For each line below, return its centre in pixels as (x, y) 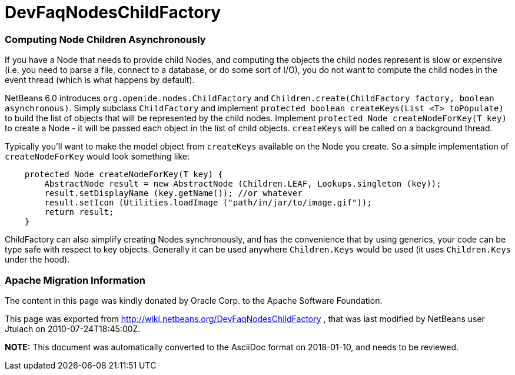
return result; (79, 212)
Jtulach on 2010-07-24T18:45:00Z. (73, 328)
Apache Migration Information (75, 280)
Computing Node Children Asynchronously (105, 39)
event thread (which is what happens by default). (100, 80)
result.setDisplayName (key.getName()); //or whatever (173, 193)
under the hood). (37, 260)
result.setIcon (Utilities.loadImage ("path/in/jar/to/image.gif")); (208, 203)
